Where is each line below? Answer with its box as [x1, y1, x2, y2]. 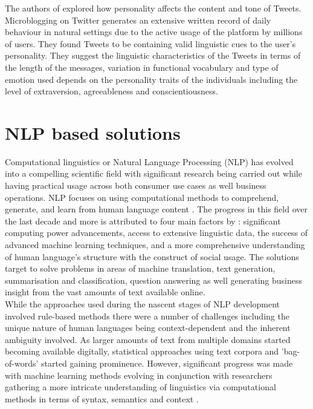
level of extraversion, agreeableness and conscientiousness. [5, 85, 218, 97]
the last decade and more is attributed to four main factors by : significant [5, 214, 281, 227]
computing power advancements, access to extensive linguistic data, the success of [5, 226, 308, 239]
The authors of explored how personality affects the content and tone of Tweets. [5, 2, 302, 14]
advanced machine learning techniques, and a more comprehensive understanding [5, 238, 305, 251]
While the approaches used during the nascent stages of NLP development [5, 298, 280, 310]
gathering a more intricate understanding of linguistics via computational [5, 381, 276, 393]
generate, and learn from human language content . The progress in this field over [5, 203, 308, 215]
